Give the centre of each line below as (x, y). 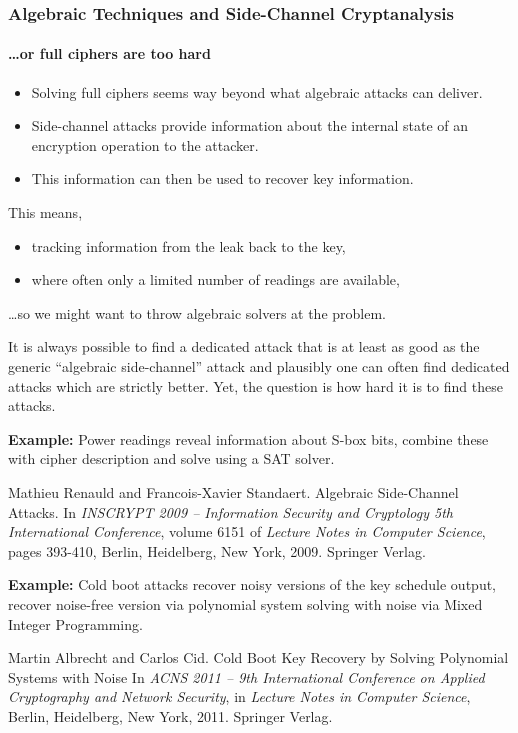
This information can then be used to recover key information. (222, 178)
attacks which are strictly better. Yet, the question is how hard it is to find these (255, 385)
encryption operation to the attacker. (145, 144)
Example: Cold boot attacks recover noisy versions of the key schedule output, (252, 584)
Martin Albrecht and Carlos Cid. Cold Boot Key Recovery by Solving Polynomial (258, 657)
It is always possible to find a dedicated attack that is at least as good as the (244, 346)
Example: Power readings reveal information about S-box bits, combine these (248, 438)
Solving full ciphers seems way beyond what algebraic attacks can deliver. (257, 91)
